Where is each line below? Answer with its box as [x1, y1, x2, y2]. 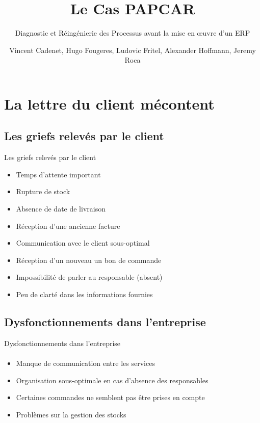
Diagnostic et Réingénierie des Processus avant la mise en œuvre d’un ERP [15, 28, 250, 38]
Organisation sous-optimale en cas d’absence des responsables [16, 375, 209, 385]
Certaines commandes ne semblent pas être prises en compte [16, 392, 205, 403]
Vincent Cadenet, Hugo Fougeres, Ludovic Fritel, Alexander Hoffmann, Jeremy [9, 44, 256, 55]
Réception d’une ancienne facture [16, 220, 120, 231]
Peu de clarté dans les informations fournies [16, 289, 153, 300]
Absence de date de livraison [16, 203, 106, 214]
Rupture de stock [16, 186, 70, 197]
